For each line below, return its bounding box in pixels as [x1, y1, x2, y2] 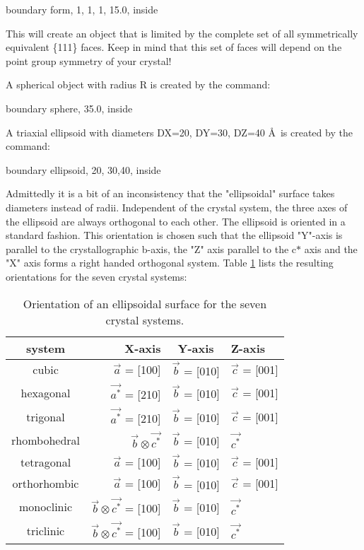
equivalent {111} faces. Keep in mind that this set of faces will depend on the [6, 40, 342, 54]
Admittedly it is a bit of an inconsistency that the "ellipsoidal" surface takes [6, 186, 335, 201]
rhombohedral [11, 431, 81, 448]
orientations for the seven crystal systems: [6, 269, 187, 283]
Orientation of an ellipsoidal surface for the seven [23, 295, 267, 312]
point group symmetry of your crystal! [6, 53, 172, 68]
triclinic [26, 522, 65, 539]
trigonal [26, 409, 65, 426]
